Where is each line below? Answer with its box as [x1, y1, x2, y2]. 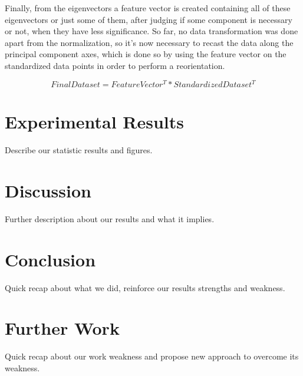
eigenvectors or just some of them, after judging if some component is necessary [5, 13, 292, 25]
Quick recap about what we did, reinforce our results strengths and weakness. [5, 281, 285, 293]
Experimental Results [5, 110, 184, 134]
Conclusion [5, 247, 96, 271]
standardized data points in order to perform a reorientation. [5, 59, 225, 71]
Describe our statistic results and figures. [5, 144, 153, 156]
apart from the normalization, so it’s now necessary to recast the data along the [5, 36, 294, 48]
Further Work [5, 316, 120, 340]
